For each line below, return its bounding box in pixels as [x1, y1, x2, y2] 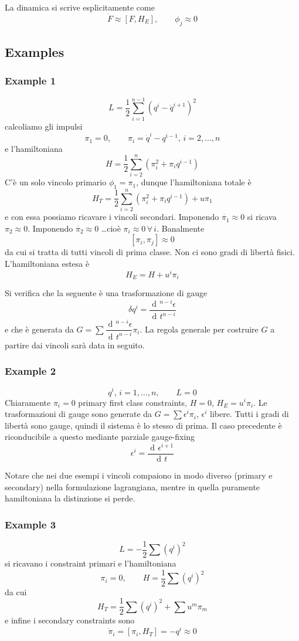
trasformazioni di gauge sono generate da [5, 408, 152, 420]
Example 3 [5, 517, 56, 531]
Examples [5, 43, 64, 60]
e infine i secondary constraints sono [5, 614, 135, 626]
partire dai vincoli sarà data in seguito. [5, 338, 145, 351]
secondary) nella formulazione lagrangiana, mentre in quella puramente [5, 480, 260, 493]
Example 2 [5, 364, 56, 378]
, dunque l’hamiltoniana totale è [136, 176, 252, 188]
